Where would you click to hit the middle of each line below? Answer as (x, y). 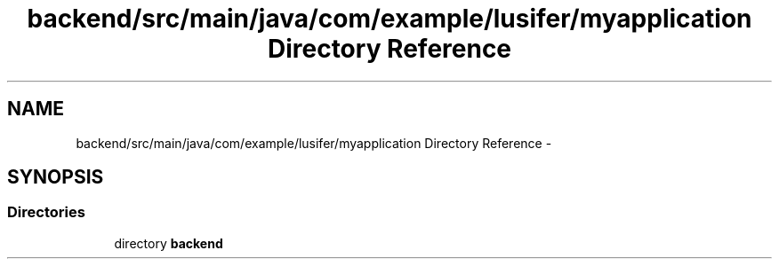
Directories (46, 212)
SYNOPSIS (56, 177)
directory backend (169, 243)
